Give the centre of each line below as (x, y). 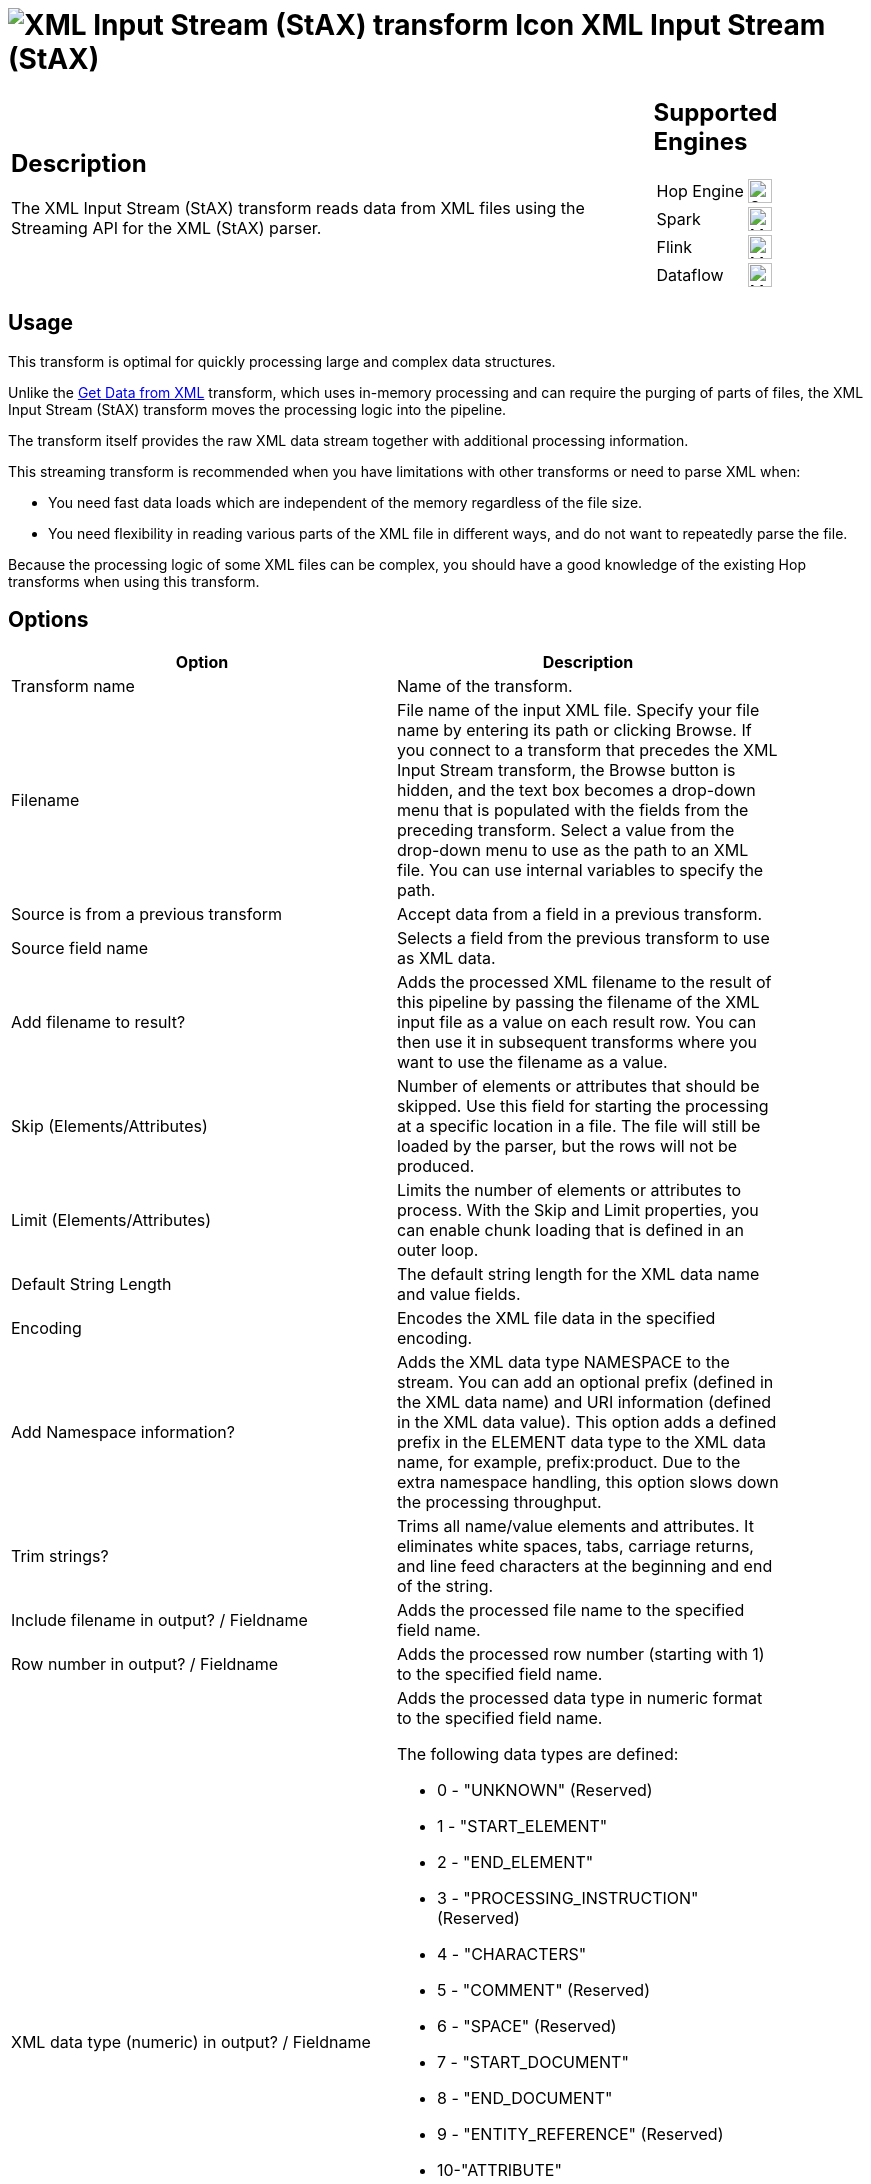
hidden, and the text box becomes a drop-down (576, 790)
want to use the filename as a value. (532, 1062)
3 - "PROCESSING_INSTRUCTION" (568, 1898)
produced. (436, 1166)
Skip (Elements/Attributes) (109, 1126)
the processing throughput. (499, 1502)
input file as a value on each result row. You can (577, 1022)
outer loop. (438, 1250)
